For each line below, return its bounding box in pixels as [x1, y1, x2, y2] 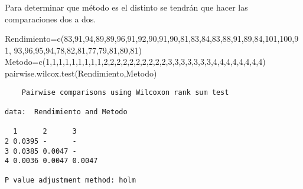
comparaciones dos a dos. [5, 12, 96, 25]
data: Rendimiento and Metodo [5, 107, 128, 116]
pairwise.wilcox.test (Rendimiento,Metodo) [5, 67, 157, 79]
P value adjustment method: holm [5, 176, 136, 185]
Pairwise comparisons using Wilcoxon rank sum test [21, 88, 229, 97]
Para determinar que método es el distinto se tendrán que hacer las [5, 1, 248, 13]
